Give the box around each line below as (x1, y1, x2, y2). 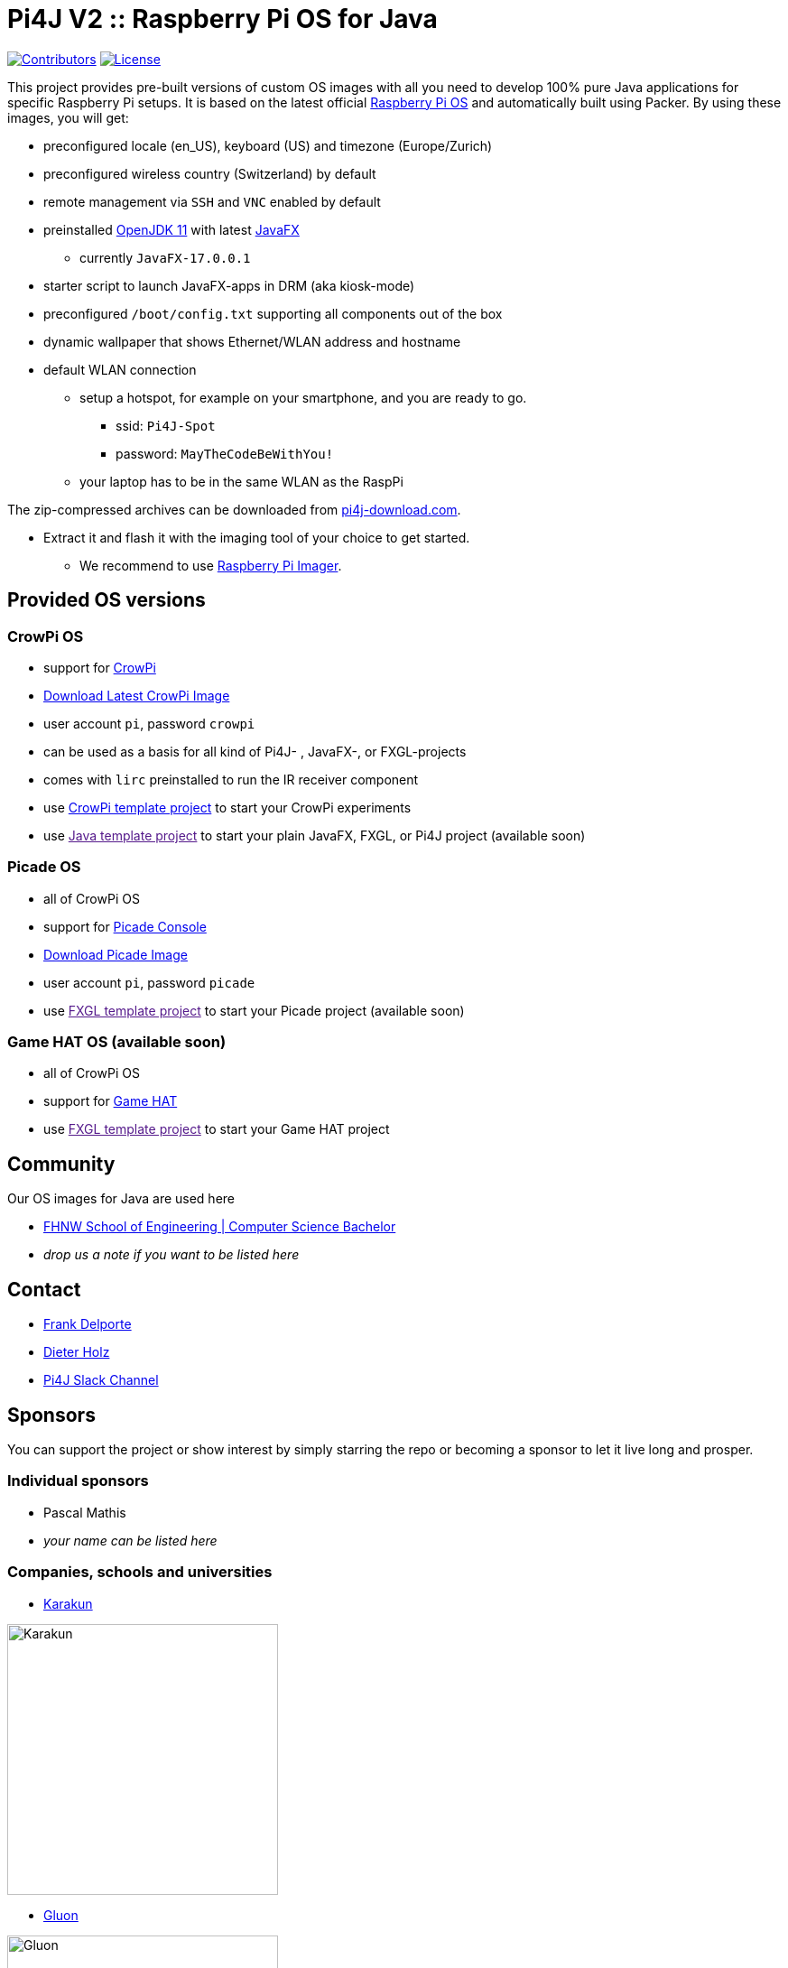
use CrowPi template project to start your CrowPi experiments (43, 799, 412, 815)
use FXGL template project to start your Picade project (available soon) (43, 1002, 465, 1018)
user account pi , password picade (43, 974, 255, 990)
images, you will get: (7, 109, 129, 125)
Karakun (43, 1595, 93, 1611)
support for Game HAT (43, 1093, 178, 1109)
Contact (7, 1277, 81, 1301)
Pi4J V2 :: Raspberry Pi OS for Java (7, 4, 438, 34)
